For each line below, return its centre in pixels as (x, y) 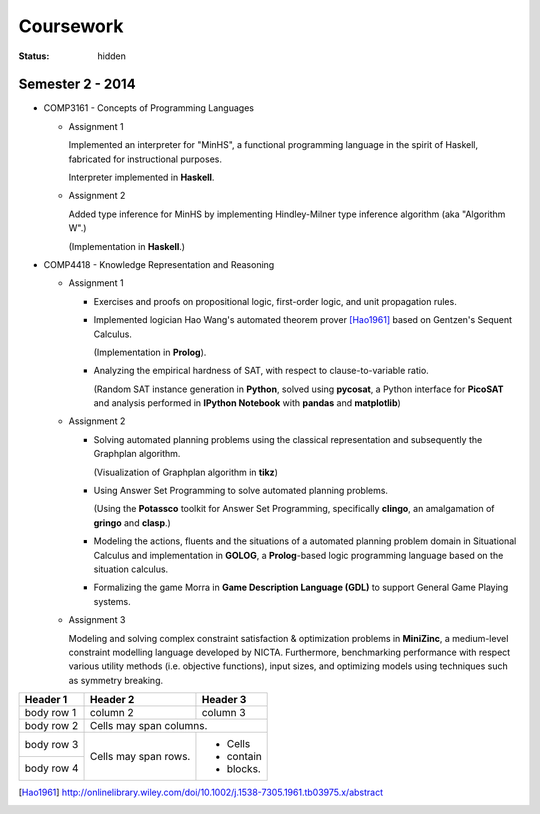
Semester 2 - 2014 (77, 84)
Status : (34, 56)
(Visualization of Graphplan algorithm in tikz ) (186, 472)
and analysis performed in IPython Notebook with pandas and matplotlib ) (247, 403)
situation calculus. (131, 569)
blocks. (244, 769)
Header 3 (224, 700)
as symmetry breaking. (116, 680)
